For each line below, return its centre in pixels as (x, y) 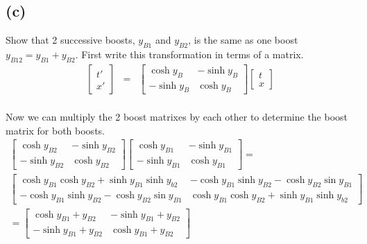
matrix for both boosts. (55, 130)
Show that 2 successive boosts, (70, 40)
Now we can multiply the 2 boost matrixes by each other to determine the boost (177, 117)
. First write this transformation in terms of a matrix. (189, 54)
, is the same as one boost (243, 40)
